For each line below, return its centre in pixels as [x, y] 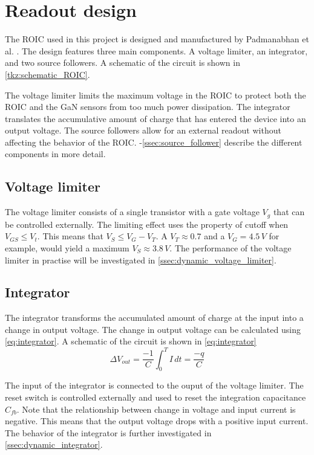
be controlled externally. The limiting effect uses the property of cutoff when [147, 224]
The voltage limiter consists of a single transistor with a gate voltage [132, 212]
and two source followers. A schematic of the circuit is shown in [123, 63]
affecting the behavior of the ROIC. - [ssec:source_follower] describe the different [154, 142]
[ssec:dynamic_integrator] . [54, 444]
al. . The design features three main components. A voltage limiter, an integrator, [156, 50]
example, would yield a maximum [67, 247]
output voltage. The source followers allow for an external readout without [143, 130]
